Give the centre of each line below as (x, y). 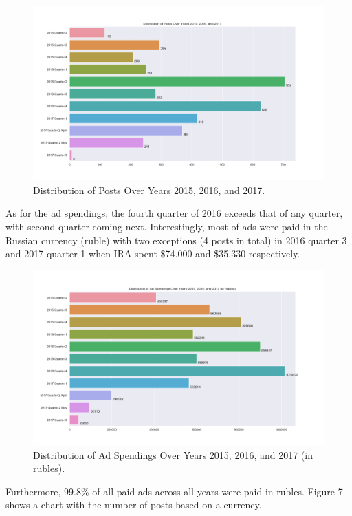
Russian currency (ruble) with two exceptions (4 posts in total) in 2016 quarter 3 (176, 240)
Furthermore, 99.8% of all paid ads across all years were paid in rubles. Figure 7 (174, 491)
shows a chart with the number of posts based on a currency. (134, 505)
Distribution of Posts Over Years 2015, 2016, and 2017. (149, 190)
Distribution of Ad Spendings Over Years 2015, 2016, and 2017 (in (173, 454)
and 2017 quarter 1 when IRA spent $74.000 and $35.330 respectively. (153, 254)
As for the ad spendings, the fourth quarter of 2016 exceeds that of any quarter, (174, 213)
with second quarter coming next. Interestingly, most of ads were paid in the (167, 227)
